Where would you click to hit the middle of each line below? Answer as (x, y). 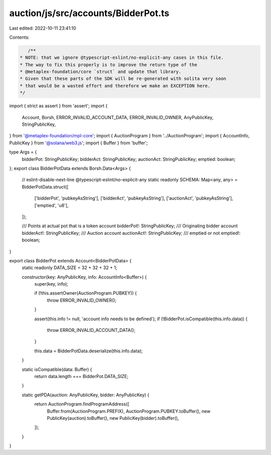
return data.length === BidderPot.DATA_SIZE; (82, 376)
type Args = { (23, 152)
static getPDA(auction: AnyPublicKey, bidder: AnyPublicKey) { (86, 395)
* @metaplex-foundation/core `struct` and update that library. (101, 72)
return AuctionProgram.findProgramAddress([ (82, 404)
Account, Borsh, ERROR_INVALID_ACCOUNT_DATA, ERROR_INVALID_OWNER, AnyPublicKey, (118, 117)
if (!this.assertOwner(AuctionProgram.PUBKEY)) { (86, 293)
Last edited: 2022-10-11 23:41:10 (43, 28)
